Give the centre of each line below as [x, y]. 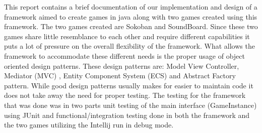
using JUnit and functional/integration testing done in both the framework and [127, 115]
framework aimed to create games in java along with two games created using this [131, 16]
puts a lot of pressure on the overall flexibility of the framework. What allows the [129, 46]
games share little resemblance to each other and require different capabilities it [127, 36]
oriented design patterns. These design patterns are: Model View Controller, [122, 65]
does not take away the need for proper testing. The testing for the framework [125, 95]
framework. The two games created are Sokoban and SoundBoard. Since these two [131, 26]
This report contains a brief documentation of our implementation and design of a [131, 7]
